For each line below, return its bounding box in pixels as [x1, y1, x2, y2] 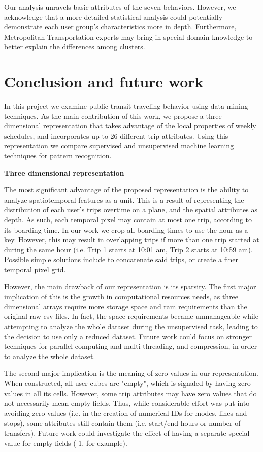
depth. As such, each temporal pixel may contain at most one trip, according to [4, 214, 252, 225]
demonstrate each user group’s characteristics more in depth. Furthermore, [4, 21, 237, 32]
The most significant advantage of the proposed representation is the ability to [4, 184, 249, 195]
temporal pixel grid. [4, 264, 66, 274]
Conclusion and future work [4, 71, 204, 92]
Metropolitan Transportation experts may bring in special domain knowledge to [4, 31, 253, 42]
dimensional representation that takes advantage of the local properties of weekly [4, 120, 256, 131]
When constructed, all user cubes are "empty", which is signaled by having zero [4, 377, 251, 388]
